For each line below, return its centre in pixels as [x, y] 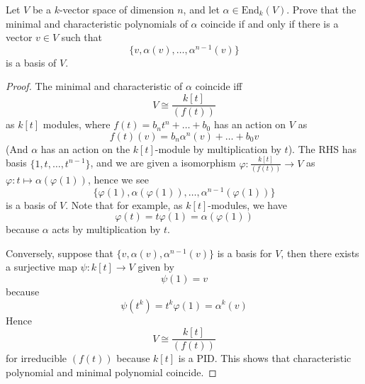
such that [82, 37]
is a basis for [245, 253]
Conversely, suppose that [60, 253]
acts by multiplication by [106, 229]
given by [156, 267]
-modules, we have [247, 204]
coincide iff [219, 86]
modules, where [77, 124]
